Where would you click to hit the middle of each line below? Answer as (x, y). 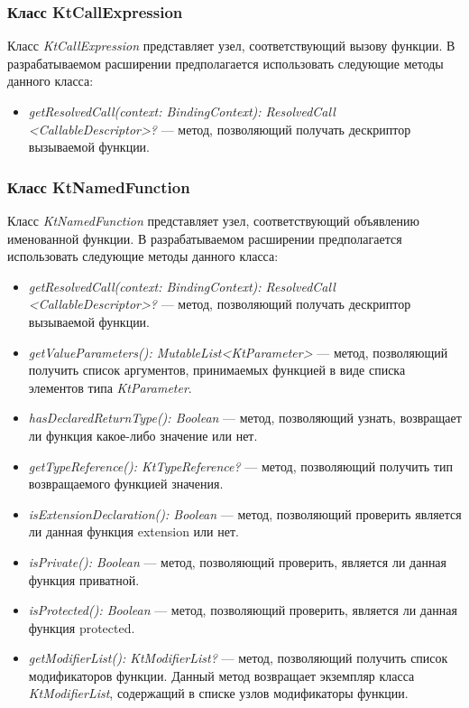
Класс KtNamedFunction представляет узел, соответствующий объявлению (214, 220)
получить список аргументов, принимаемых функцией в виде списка (217, 370)
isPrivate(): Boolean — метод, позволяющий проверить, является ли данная (238, 561)
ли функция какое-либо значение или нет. (143, 435)
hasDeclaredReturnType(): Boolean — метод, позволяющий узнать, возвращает (245, 418)
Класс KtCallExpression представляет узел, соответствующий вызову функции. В (231, 46)
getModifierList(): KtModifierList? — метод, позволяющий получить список (238, 658)
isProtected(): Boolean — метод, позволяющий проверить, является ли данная (243, 610)
